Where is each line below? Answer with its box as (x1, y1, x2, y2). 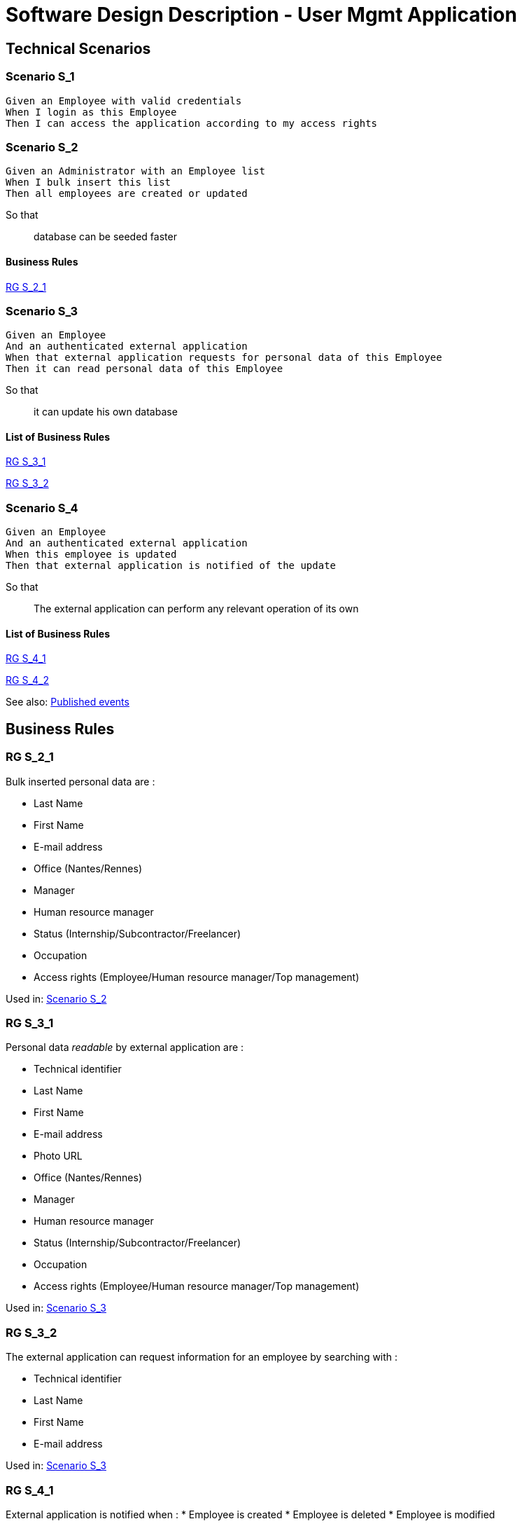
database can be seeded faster (34, 231, 177, 243)
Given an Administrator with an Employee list (6, 165, 265, 177)
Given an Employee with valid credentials (6, 95, 242, 106)
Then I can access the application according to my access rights (6, 117, 378, 129)
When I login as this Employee (6, 106, 177, 118)
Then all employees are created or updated (6, 188, 248, 200)
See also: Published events (6, 696, 129, 708)
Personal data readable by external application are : (6, 1041, 244, 1054)
